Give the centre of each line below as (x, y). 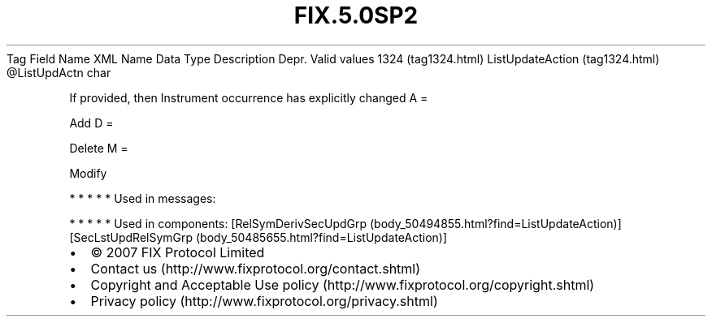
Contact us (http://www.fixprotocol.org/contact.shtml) (256, 268)
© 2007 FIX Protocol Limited (178, 252)
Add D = (91, 123)
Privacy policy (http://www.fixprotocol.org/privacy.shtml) (264, 301)
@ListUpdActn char (59, 72)
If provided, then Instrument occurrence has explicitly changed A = (249, 97)
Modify (88, 173)
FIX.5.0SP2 (356, 15)
